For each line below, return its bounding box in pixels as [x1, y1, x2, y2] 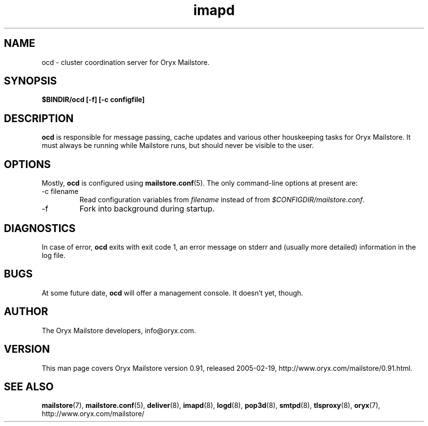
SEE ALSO [4, 380, 54, 393]
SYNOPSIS [4, 75, 57, 87]
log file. [42, 251, 65, 259]
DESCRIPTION [4, 112, 74, 125]
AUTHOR [4, 305, 48, 318]
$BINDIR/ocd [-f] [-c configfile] [42, 95, 145, 104]
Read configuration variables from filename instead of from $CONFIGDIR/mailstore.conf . [79, 195, 365, 204]
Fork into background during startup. [79, 204, 215, 214]
